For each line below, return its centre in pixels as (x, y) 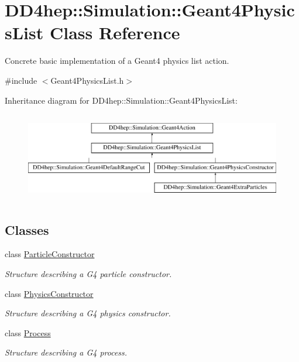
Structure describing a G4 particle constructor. (88, 274)
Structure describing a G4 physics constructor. (88, 313)
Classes (27, 229)
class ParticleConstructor (50, 254)
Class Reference (115, 33)
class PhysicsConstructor (49, 293)
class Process (28, 332)
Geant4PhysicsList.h (87, 80)
